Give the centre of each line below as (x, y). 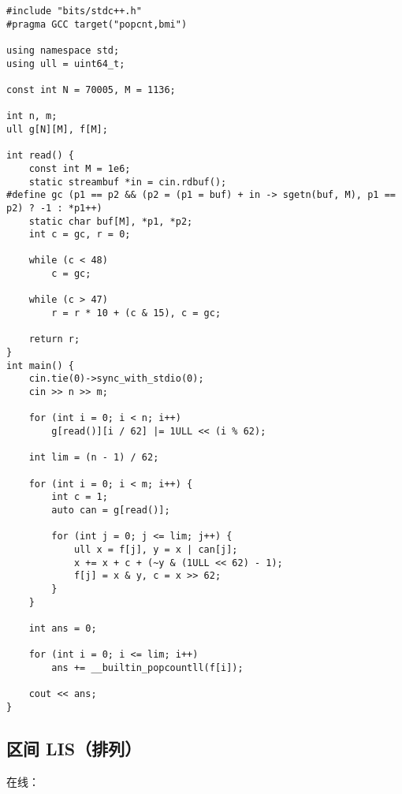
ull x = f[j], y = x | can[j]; (156, 549)
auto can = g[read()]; (111, 510)
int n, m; (32, 116)
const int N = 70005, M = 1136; (91, 89)
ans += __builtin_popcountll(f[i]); (147, 667)
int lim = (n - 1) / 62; (94, 458)
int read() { (40, 156)
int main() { (40, 365)
